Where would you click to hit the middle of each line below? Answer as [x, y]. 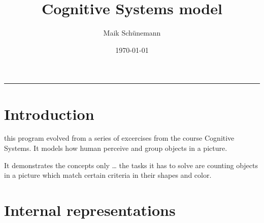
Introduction [49, 114]
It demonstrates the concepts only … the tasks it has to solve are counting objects [131, 165]
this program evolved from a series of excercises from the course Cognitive [119, 138]
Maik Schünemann [132, 33]
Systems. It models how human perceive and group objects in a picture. [116, 148]
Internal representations [90, 210]
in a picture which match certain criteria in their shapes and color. [108, 175]
